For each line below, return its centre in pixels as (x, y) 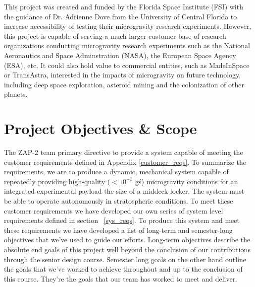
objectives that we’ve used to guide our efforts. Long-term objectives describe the (127, 240)
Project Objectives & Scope (101, 128)
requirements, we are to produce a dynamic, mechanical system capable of (116, 172)
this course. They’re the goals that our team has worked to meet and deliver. (121, 278)
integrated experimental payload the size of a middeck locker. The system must (124, 191)
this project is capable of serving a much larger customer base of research (115, 36)
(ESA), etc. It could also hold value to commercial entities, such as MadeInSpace (127, 65)
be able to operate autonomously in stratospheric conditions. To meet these (119, 201)
